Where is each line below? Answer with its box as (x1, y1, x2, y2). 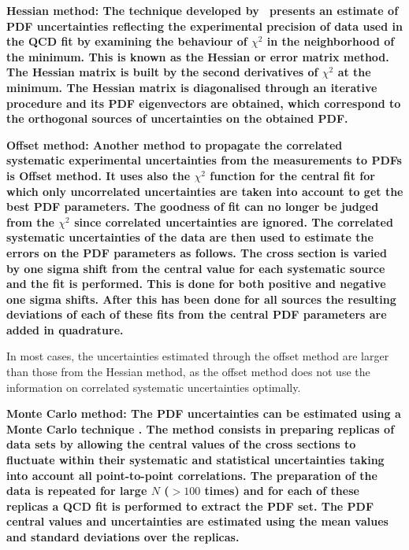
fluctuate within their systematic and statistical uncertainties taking (6, 452, 385, 468)
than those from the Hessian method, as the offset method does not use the (6, 364, 370, 380)
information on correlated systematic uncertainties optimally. (6, 378, 301, 395)
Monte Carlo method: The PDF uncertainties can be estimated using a (6, 405, 401, 422)
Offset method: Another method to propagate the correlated (6, 136, 343, 153)
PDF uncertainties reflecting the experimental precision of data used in (6, 17, 403, 34)
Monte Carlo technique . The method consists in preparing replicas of (6, 420, 395, 437)
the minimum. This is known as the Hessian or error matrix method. (6, 48, 389, 65)
